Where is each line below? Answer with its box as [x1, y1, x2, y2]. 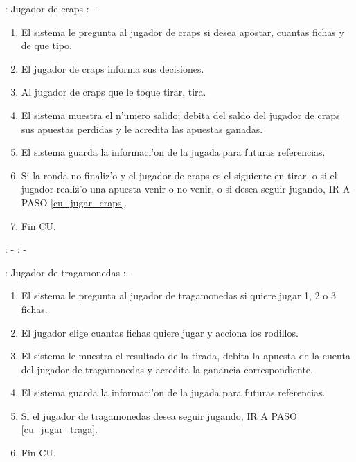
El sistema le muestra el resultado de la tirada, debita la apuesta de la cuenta [21, 348, 350, 363]
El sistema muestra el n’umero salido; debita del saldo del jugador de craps [21, 107, 340, 122]
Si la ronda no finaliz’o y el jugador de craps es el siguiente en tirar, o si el [21, 168, 337, 182]
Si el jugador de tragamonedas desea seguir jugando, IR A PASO [21, 408, 297, 423]
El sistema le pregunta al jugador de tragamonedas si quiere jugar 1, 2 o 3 [21, 288, 336, 303]
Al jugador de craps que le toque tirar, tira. [21, 85, 206, 99]
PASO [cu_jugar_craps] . [21, 195, 127, 209]
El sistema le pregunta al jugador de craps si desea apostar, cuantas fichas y [21, 24, 344, 39]
